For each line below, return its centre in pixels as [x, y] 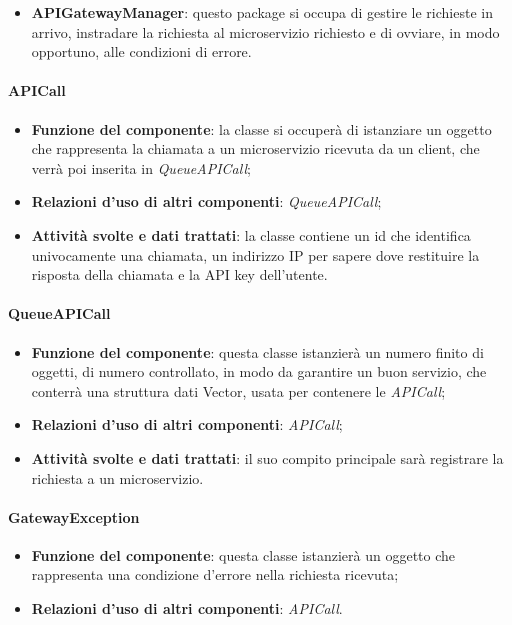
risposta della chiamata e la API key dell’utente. [179, 274]
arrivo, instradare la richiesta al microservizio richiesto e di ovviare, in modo [265, 31]
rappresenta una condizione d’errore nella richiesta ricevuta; [215, 574]
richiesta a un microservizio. [117, 477]
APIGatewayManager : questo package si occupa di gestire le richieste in [262, 12]
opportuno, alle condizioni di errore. [141, 51]
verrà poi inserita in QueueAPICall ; [141, 167]
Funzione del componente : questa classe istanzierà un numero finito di [257, 351]
